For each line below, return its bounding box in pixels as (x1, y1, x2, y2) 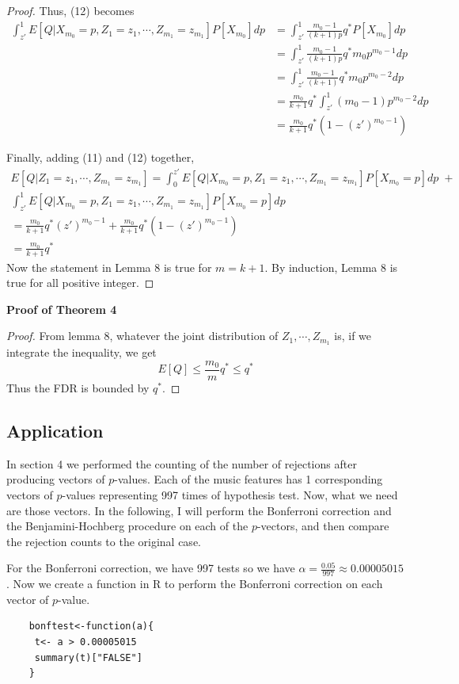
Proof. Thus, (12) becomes (6, 2, 135, 18)
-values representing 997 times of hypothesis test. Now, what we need (62, 486, 398, 502)
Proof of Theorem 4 (6, 300, 117, 317)
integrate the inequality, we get (6, 344, 157, 361)
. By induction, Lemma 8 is (264, 258, 398, 275)
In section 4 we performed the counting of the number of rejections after (6, 455, 357, 472)
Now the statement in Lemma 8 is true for (6, 258, 212, 275)
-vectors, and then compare (256, 518, 389, 534)
